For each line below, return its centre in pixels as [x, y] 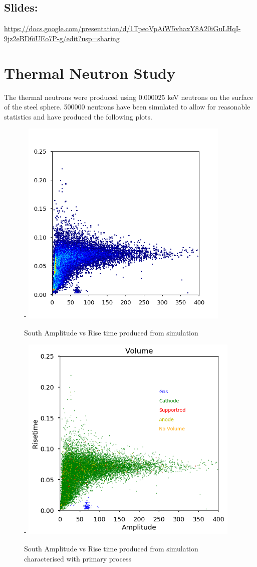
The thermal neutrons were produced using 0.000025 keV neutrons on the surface [129, 97]
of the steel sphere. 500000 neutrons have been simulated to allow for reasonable [127, 107]
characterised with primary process [78, 558]
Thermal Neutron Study [90, 73]
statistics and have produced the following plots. [78, 116]
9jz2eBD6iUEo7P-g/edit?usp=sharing [62, 38]
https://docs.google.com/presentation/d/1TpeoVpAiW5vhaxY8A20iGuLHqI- [122, 28]
